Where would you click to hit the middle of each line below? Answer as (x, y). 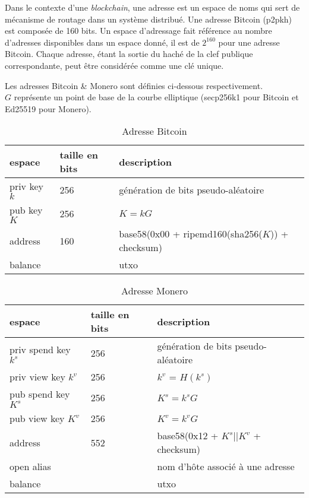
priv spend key (40, 349)
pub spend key (40, 394)
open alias (30, 467)
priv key (26, 186)
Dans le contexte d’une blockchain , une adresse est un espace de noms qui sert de (152, 7)
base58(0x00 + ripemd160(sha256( (191, 234)
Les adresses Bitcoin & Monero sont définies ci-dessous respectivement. (134, 85)
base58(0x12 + (188, 436)
